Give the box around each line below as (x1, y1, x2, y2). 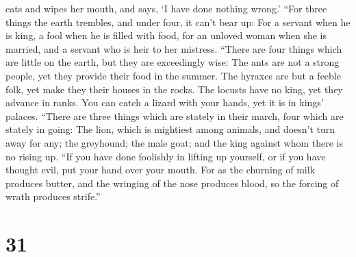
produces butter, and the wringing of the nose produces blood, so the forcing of (5, 175, 339, 190)
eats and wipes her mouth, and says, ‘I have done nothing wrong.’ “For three (5, 1, 327, 15)
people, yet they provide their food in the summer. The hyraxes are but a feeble (5, 68, 341, 82)
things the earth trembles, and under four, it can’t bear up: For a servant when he (5, 14, 351, 29)
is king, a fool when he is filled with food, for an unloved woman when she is (5, 28, 327, 42)
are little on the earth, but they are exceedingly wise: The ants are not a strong (5, 55, 340, 69)
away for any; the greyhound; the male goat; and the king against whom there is (5, 135, 343, 149)
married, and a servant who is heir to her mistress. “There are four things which (5, 41, 342, 56)
